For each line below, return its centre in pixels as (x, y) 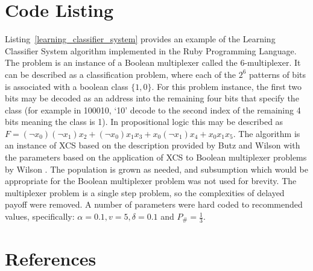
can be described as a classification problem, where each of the (121, 74)
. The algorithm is (267, 133)
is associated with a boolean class (67, 86)
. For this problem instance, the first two (227, 86)
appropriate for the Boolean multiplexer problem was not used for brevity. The (151, 181)
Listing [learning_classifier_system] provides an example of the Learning (140, 39)
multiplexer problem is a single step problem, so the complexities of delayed (145, 192)
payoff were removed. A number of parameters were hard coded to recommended (154, 204)
